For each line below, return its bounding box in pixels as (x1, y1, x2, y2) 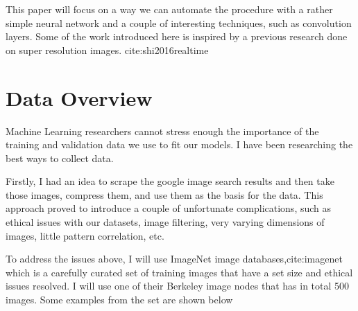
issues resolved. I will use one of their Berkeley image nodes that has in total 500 (6, 278, 350, 293)
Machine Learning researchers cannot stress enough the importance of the (6, 123, 319, 138)
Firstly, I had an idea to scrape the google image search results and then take (6, 174, 334, 188)
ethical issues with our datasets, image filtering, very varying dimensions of (6, 215, 325, 229)
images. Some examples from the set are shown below (6, 292, 233, 307)
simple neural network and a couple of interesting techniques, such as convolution (6, 15, 352, 30)
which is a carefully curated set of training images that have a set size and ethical (6, 265, 353, 279)
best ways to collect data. (6, 150, 114, 165)
